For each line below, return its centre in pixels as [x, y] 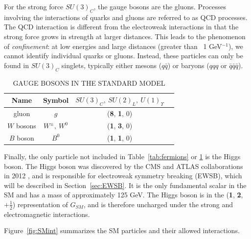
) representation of [40, 204]
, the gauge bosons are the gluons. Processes [160, 6]
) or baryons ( [188, 65]
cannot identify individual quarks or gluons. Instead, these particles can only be [124, 56]
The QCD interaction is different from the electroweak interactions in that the [121, 27]
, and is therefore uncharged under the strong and [158, 204]
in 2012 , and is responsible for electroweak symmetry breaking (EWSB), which [123, 176]
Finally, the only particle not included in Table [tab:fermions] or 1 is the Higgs [122, 156]
